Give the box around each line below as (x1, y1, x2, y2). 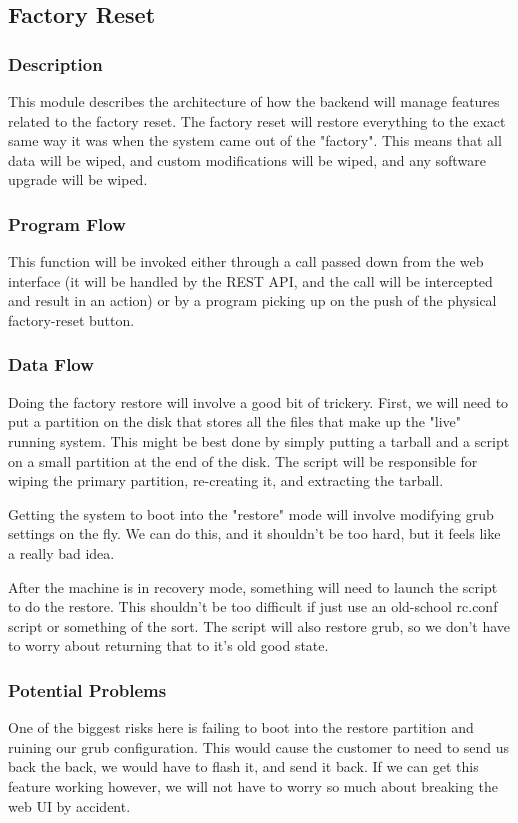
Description (8, 51, 103, 76)
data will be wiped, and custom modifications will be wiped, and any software (8, 149, 486, 170)
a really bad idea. (8, 542, 115, 563)
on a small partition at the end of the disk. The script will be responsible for (8, 450, 478, 471)
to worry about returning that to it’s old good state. (8, 635, 329, 656)
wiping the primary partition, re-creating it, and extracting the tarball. (8, 470, 444, 491)
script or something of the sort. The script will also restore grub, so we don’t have (8, 615, 511, 636)
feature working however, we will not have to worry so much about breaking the (8, 775, 498, 796)
